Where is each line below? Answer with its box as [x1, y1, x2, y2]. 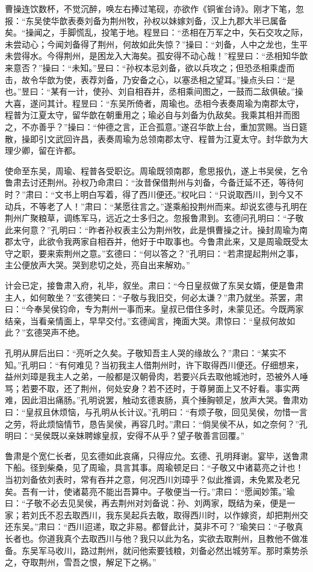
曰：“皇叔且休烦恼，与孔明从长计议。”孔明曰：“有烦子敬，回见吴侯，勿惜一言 [5, 406, 308, 418]
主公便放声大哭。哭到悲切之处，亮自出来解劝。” [5, 259, 190, 271]
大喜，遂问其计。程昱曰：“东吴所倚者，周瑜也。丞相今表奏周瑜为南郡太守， [5, 96, 304, 109]
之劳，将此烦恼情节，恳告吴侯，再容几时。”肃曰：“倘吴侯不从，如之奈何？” [5, 417, 299, 430]
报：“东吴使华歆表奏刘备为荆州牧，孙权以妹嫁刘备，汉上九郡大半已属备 [5, 14, 287, 27]
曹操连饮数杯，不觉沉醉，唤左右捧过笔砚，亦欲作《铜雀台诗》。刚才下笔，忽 [5, 2, 304, 14]
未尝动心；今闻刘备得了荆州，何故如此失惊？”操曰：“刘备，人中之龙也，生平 [5, 37, 308, 50]
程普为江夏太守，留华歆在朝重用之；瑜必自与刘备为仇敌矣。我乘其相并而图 [5, 108, 300, 121]
